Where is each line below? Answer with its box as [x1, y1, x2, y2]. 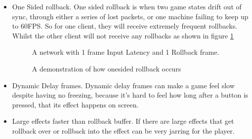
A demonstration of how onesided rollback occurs [32, 63, 181, 73]
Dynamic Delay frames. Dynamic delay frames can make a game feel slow [12, 80, 235, 90]
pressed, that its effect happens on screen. [12, 99, 139, 109]
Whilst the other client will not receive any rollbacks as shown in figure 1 [12, 30, 234, 40]
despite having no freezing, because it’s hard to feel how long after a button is [12, 90, 249, 100]
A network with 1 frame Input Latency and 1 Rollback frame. [32, 47, 219, 57]
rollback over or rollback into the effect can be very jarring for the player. [12, 125, 235, 136]
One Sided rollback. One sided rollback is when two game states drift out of [12, 1, 242, 11]
